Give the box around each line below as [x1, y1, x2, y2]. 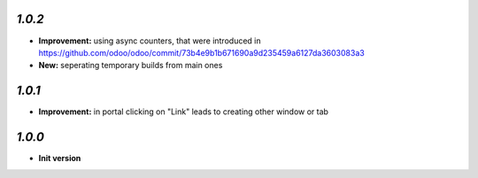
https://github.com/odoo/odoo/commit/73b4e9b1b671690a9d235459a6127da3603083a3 [38, 47, 365, 58]
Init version [38, 153, 81, 164]
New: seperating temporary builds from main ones [38, 60, 223, 71]
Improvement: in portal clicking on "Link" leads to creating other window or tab [38, 106, 329, 117]
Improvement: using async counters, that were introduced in [38, 35, 261, 46]
